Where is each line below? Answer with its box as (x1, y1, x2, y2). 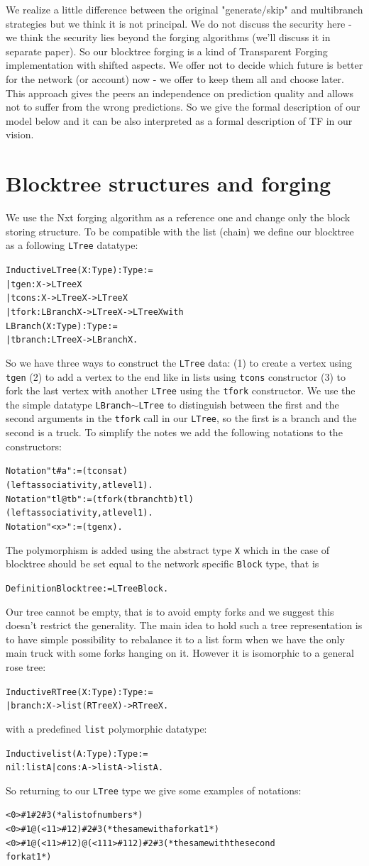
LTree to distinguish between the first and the (138, 396, 339, 411)
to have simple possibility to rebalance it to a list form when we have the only (6, 631, 345, 646)
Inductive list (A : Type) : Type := (6, 748, 148, 759)
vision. (6, 127, 34, 142)
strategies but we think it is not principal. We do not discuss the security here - (6, 16, 352, 30)
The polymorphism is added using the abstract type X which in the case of (6, 542, 330, 557)
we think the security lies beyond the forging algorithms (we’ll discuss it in (6, 30, 331, 45)
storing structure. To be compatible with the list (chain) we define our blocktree (6, 223, 354, 238)
